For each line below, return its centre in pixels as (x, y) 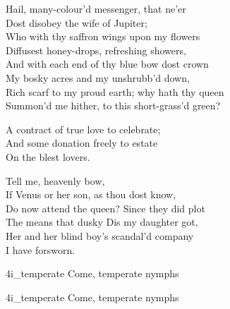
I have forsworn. (41, 249)
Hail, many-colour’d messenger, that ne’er (96, 8)
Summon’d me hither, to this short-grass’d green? (113, 105)
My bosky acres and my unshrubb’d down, (98, 77)
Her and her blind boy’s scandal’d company (100, 235)
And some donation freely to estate (82, 143)
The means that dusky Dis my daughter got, (102, 222)
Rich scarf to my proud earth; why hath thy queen (115, 91)
